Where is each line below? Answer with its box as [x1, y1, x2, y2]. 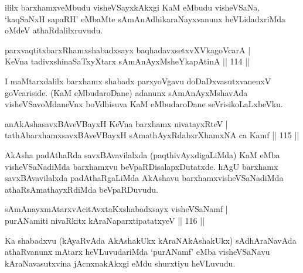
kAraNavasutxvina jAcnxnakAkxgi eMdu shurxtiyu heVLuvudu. [5, 257, 236, 269]
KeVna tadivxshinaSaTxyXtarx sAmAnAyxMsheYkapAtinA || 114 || [5, 55, 250, 67]
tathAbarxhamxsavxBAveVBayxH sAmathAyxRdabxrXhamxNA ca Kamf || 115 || [5, 129, 299, 141]
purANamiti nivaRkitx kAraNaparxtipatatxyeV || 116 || [5, 214, 205, 226]
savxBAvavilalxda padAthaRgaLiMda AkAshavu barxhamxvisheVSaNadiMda [5, 172, 284, 184]
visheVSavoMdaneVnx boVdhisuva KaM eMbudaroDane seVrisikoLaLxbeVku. [5, 98, 283, 110]
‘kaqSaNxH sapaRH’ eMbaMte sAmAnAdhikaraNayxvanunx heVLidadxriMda [5, 12, 286, 25]
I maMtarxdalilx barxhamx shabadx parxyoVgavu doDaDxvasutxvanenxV [5, 74, 271, 87]
